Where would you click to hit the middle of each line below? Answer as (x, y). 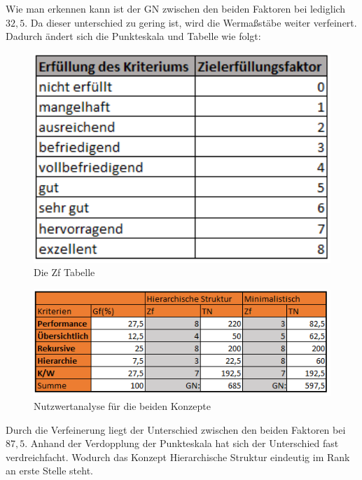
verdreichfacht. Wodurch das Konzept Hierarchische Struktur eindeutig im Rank (178, 457)
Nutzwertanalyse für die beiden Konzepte (122, 406)
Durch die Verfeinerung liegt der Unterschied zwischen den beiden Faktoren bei (176, 429)
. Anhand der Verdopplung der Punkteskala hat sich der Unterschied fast (182, 443)
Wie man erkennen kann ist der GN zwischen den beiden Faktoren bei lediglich (176, 8)
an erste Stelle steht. (50, 471)
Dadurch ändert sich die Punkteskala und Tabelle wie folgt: (133, 36)
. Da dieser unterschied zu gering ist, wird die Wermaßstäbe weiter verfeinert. (191, 22)
